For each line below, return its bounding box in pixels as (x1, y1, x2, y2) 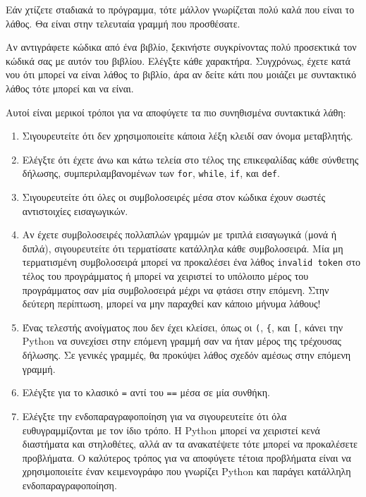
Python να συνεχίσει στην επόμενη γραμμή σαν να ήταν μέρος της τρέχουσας (22, 333, 341, 348)
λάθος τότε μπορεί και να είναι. (6, 80, 134, 95)
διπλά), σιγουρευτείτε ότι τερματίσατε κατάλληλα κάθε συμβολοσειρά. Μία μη (22, 240, 343, 255)
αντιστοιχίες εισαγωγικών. (22, 203, 128, 218)
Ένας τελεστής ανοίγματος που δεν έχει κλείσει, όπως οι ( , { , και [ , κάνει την (22, 319, 343, 334)
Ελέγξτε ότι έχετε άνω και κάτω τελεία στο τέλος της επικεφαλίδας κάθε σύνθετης (22, 152, 359, 166)
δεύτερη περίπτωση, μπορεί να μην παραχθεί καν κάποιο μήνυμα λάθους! (22, 296, 321, 311)
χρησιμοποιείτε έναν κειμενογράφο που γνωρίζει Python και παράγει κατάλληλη (22, 464, 351, 479)
